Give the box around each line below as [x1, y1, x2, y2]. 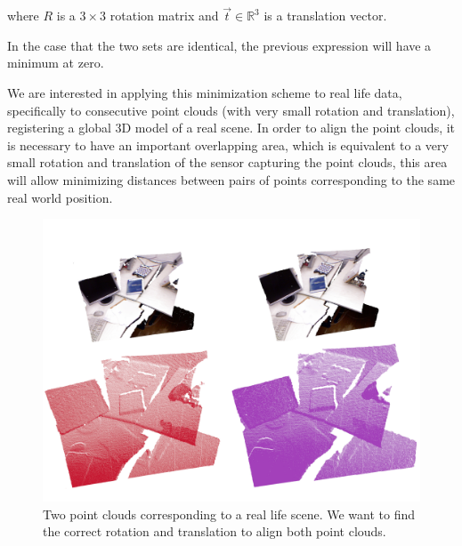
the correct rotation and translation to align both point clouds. [43, 522, 386, 541]
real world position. [7, 188, 113, 206]
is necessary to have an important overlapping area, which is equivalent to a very [7, 135, 449, 154]
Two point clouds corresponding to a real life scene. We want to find [43, 504, 416, 523]
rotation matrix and [109, 6, 219, 25]
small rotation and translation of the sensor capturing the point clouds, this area [7, 153, 448, 172]
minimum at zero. [7, 53, 104, 72]
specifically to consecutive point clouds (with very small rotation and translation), [7, 100, 455, 119]
